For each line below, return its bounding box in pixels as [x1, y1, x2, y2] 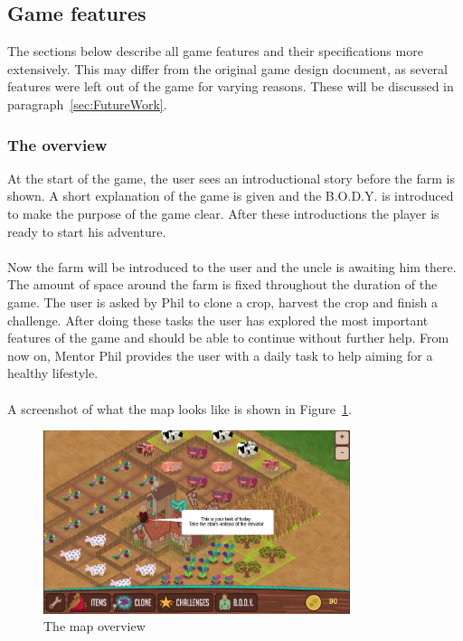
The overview [7, 133, 108, 156]
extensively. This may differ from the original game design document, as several [7, 59, 449, 78]
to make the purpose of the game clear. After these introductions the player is [7, 203, 439, 222]
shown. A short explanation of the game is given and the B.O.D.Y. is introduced [7, 186, 454, 205]
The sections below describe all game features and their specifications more [7, 42, 423, 61]
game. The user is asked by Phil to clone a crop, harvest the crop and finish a [7, 292, 438, 311]
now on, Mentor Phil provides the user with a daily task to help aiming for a [7, 345, 433, 364]
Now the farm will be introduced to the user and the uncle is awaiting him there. [7, 257, 457, 276]
